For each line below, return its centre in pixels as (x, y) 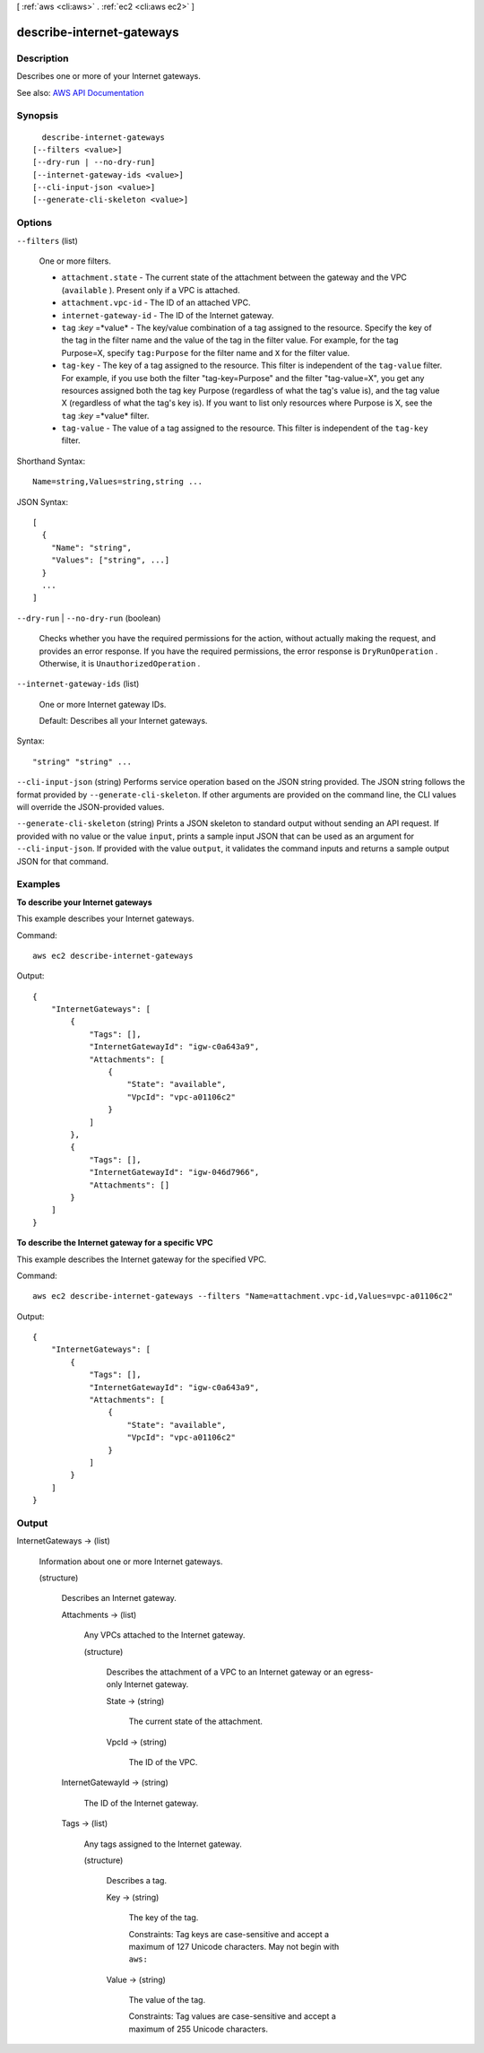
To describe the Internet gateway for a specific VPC (115, 1243)
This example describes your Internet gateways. (105, 918)
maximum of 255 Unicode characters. (199, 2029)
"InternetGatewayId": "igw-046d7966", (174, 1172)
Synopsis (37, 116)
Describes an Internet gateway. (119, 1598)
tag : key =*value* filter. (105, 415)
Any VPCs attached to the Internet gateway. (164, 1635)
